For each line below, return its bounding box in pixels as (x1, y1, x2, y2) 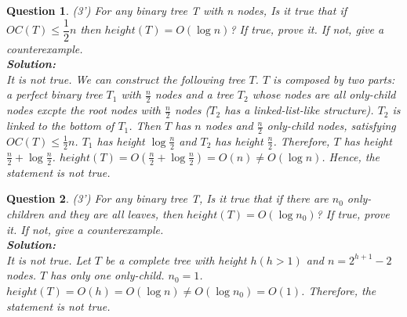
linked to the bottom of (6, 117, 114, 134)
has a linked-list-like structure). (224, 102, 374, 118)
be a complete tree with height (104, 251, 247, 268)
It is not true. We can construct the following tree (6, 70, 245, 87)
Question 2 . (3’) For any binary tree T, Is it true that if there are (6, 190, 329, 207)
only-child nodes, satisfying (267, 117, 396, 134)
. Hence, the (322, 148, 380, 164)
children (6, 205, 45, 222)
